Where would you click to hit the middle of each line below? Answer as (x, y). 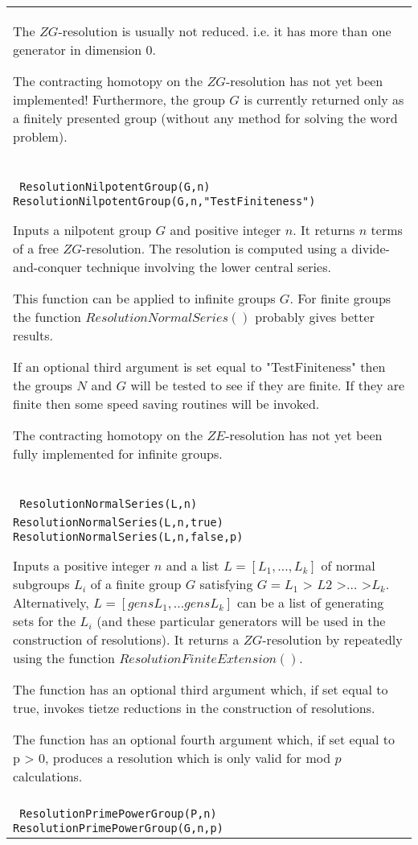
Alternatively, (51, 602)
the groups (43, 385)
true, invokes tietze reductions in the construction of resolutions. (194, 708)
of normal (348, 565)
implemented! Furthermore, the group (119, 99)
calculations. (48, 776)
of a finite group (136, 584)
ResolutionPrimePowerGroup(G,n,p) (118, 828)
